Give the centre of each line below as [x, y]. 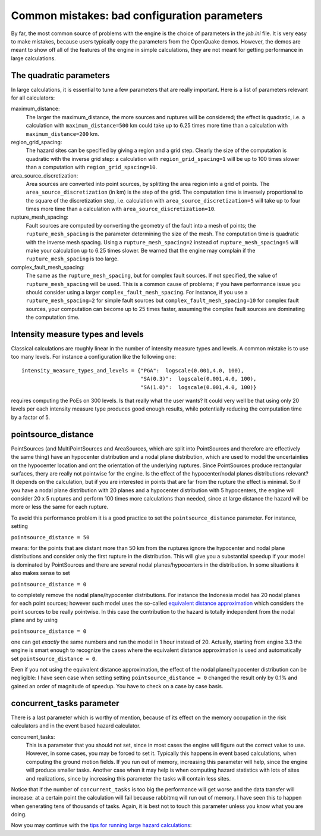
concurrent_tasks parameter [65, 703]
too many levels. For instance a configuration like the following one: [94, 357]
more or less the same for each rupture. [60, 507]
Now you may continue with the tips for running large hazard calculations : [101, 825]
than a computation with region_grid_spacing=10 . [92, 167]
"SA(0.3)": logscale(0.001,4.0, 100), [199, 379]
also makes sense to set [41, 573]
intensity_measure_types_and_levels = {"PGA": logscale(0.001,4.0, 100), [133, 370]
